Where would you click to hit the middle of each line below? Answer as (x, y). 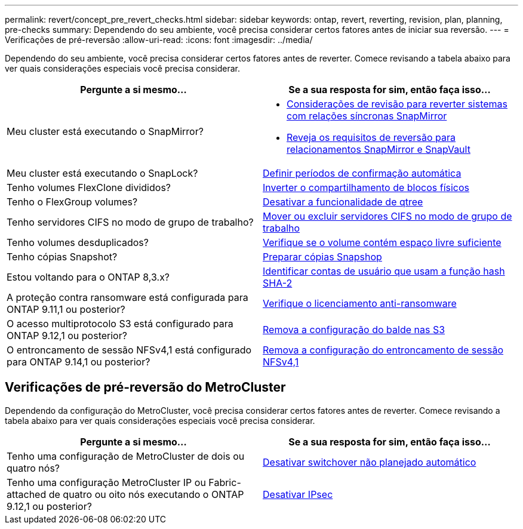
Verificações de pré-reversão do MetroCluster (145, 387)
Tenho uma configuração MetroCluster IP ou (106, 482)
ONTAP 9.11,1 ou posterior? (66, 309)
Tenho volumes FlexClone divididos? (89, 187)
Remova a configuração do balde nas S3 (354, 330)
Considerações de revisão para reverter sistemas (397, 104)
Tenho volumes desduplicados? (78, 242)
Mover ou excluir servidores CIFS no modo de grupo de (387, 216)
